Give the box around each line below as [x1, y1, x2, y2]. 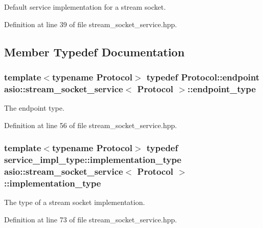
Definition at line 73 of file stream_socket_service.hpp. [4, 214, 177, 224]
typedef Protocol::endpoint [146, 70, 260, 83]
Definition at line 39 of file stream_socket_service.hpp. [4, 18, 177, 29]
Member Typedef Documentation [4, 44, 185, 59]
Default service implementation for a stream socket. [4, 2, 166, 12]
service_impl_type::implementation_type [4, 153, 182, 166]
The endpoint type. [4, 102, 64, 113]
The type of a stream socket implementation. [4, 197, 145, 208]
